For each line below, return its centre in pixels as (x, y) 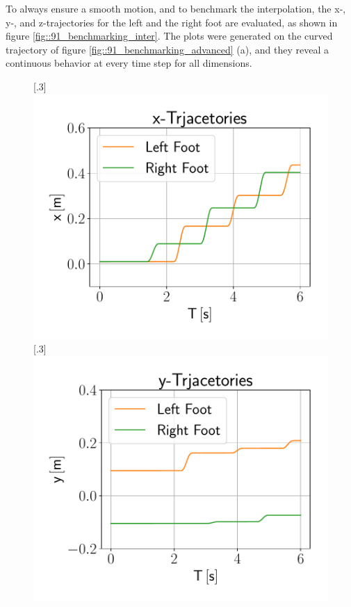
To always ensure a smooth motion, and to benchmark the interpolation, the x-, (176, 8)
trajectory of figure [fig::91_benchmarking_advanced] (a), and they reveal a (167, 49)
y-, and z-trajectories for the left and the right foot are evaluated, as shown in (172, 22)
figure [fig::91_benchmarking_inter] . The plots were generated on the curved (169, 36)
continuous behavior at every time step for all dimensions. (129, 63)
